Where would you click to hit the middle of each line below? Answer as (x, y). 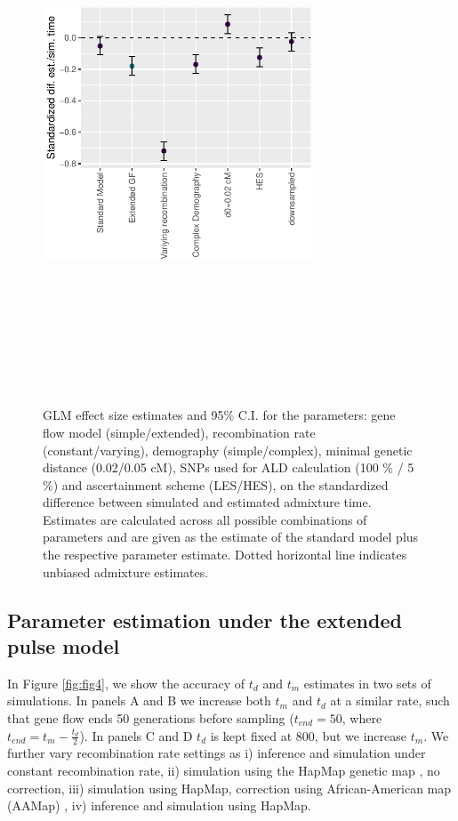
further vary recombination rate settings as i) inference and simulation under (217, 753)
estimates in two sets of (367, 683)
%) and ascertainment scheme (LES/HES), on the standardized (216, 484)
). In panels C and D (136, 735)
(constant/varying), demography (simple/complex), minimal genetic (228, 450)
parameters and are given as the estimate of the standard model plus (231, 537)
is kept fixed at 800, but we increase (308, 735)
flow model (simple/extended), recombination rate (179, 432)
